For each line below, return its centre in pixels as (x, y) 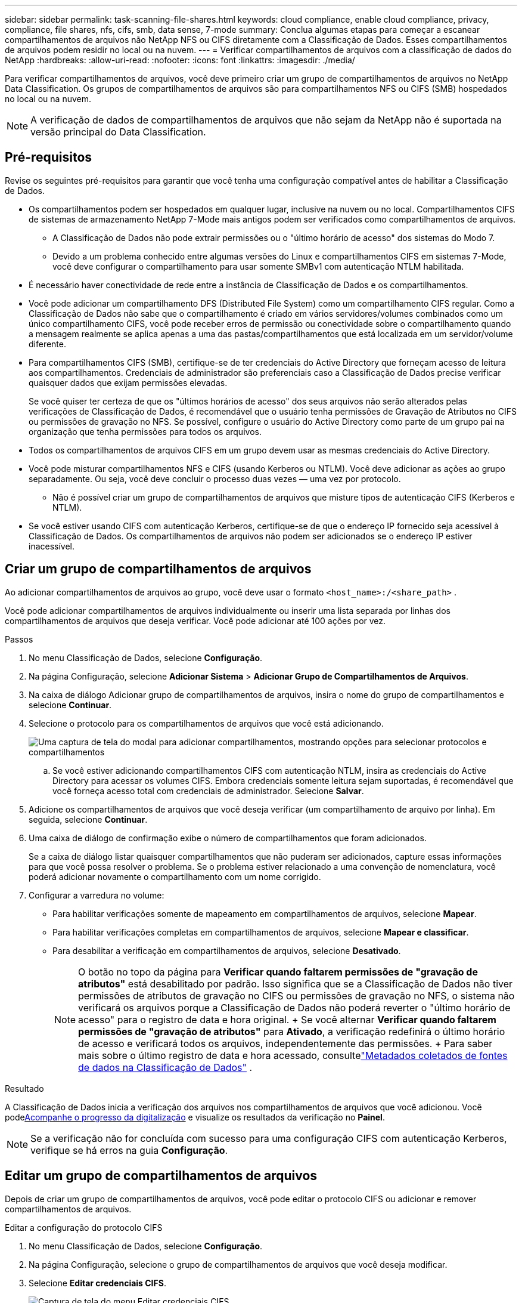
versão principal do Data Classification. (118, 132)
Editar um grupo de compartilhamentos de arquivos (161, 1176)
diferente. (48, 344)
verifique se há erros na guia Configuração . (129, 1150)
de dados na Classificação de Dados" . (165, 1067)
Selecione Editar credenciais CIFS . (97, 1283)
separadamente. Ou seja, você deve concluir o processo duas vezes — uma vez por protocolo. (215, 478)
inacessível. (52, 546)
